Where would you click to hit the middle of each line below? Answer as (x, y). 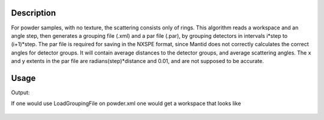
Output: (20, 92)
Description (34, 13)
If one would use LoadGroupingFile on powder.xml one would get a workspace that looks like (126, 103)
